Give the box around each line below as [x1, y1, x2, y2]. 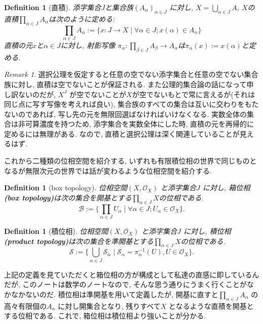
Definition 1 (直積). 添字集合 [4, 2, 101, 12]
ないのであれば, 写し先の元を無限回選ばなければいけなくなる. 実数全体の [4, 108, 247, 119]
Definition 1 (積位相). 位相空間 [4, 225, 108, 236]
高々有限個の [4, 300, 47, 311]
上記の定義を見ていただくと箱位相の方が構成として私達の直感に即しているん [4, 269, 259, 279]
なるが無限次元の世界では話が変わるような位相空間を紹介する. [4, 165, 212, 176]
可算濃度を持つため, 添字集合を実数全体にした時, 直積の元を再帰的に [25, 118, 254, 129]
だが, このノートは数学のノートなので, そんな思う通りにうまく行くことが [4, 279, 247, 290]
